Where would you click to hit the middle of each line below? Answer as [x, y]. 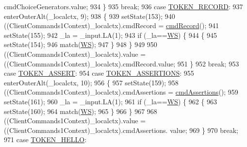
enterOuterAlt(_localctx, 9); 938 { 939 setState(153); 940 [90, 16]
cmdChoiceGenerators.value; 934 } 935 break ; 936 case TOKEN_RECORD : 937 [123, 6]
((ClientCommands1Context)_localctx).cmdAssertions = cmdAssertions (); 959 [121, 92]
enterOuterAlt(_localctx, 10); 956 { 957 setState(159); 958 [91, 82]
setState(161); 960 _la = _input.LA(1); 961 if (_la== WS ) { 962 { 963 [110, 101]
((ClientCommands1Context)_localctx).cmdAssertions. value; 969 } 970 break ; [121, 130]
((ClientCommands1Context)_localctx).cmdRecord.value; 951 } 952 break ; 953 [122, 63]
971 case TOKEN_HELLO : [45, 139]
